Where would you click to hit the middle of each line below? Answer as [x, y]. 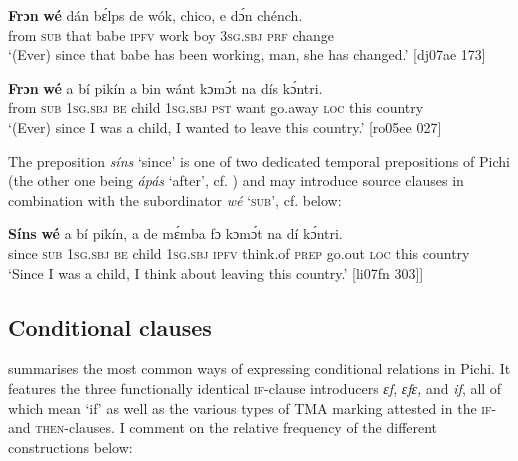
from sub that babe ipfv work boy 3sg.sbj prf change [171, 34]
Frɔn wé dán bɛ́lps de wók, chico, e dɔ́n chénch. [155, 15]
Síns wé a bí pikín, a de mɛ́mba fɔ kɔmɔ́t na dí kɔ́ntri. [175, 233]
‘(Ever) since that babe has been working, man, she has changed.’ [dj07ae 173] [247, 54]
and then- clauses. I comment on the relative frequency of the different [223, 427]
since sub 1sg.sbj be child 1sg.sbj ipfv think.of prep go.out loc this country [239, 252]
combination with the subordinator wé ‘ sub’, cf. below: [175, 199]
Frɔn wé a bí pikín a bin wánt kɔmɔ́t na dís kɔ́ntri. [165, 87]
